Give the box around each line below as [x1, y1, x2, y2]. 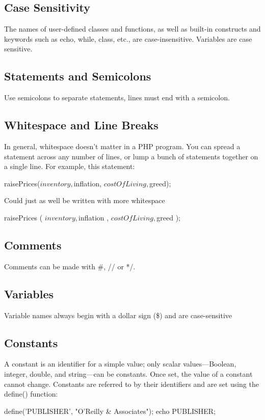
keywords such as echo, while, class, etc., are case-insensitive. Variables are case [4, 33, 252, 44]
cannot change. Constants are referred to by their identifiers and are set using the [4, 378, 259, 389]
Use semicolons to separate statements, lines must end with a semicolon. [4, 92, 230, 103]
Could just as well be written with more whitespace [4, 195, 165, 206]
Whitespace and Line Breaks [4, 117, 158, 133]
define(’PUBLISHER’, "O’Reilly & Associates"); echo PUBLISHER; [4, 405, 216, 416]
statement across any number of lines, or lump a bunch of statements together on [4, 151, 258, 161]
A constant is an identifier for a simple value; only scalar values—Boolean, [4, 358, 236, 369]
